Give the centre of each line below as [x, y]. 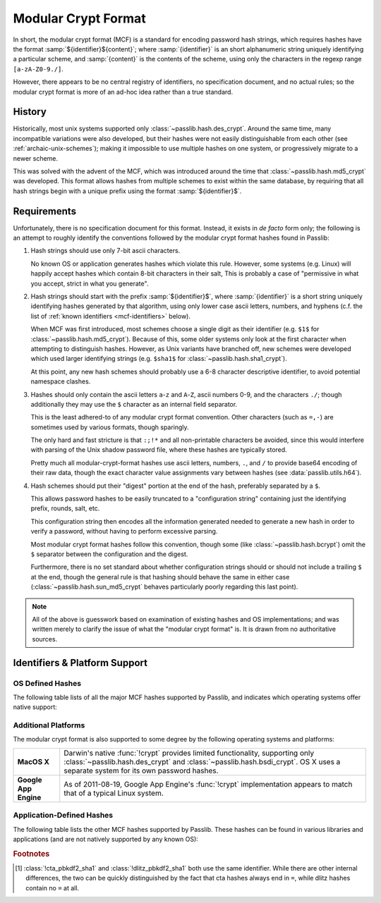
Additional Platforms [49, 725]
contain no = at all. [53, 887]
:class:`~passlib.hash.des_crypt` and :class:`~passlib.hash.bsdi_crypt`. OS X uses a [202, 761]
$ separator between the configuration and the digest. [109, 554]
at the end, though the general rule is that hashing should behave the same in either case [160, 577]
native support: [35, 707]
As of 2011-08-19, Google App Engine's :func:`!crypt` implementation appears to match [208, 784]
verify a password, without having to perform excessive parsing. [124, 532]
